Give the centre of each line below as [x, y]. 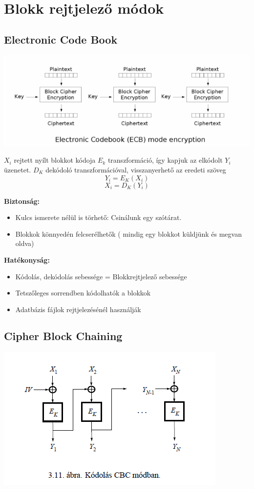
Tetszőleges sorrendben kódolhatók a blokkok [83, 293]
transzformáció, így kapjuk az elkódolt [165, 160]
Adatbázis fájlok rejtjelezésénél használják [78, 309]
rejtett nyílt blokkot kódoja [55, 160]
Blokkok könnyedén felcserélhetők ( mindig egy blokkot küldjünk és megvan [128, 233]
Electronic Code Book [61, 39]
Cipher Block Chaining [63, 335]
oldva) [25, 243]
